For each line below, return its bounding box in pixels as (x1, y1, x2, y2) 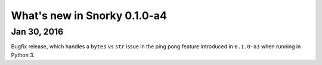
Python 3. (11, 51, 35, 58)
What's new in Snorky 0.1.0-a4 (11, 9, 167, 22)
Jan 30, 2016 (11, 26, 64, 37)
